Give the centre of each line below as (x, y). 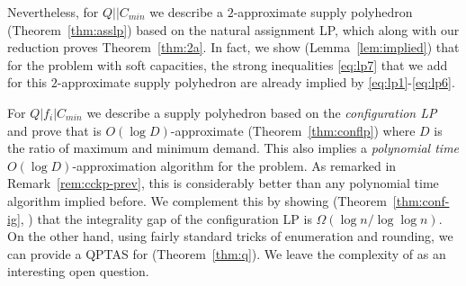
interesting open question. (78, 271)
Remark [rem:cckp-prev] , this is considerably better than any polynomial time (223, 183)
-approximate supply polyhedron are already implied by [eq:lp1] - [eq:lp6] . (256, 82)
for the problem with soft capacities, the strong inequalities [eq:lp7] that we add (228, 64)
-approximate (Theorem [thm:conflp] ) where (293, 130)
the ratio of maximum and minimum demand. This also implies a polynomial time (233, 148)
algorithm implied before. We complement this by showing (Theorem (197, 200)
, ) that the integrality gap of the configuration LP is (166, 218)
